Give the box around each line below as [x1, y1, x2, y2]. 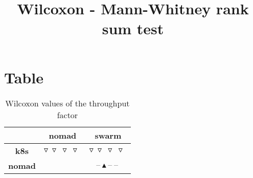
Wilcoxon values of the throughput [5, 97, 130, 109]
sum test [102, 18, 164, 39]
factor [57, 108, 78, 121]
